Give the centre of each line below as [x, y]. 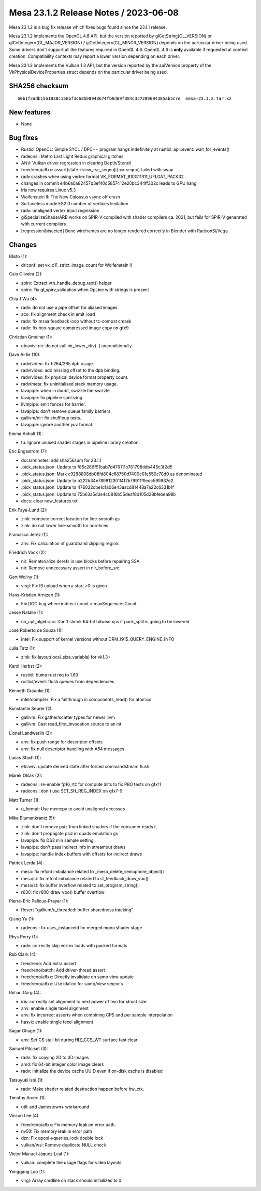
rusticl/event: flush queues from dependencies [68, 682]
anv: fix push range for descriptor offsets [62, 742]
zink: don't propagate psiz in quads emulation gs [70, 834]
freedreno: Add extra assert [49, 963]
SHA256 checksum [39, 86]
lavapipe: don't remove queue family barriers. [66, 411]
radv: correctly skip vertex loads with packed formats [74, 945]
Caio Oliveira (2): [26, 274]
